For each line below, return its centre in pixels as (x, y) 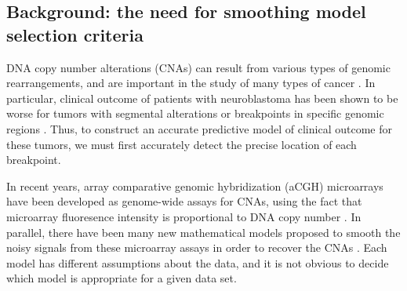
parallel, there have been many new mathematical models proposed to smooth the (203, 232)
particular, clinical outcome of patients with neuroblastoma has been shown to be (202, 98)
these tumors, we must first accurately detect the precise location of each (182, 144)
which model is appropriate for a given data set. (122, 278)
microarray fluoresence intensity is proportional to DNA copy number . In (184, 216)
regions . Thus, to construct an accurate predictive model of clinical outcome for (199, 128)
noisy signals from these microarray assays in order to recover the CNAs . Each (197, 247)
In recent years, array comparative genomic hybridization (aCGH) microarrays (195, 186)
